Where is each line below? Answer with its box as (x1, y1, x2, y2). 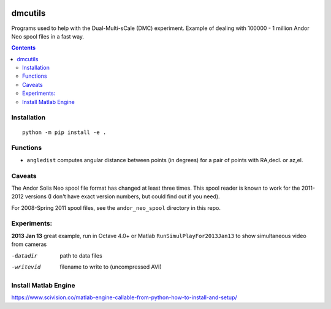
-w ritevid (11, 263, 41, 270)
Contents (11, 44, 36, 51)
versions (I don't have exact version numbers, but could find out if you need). (25, 193, 220, 200)
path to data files (59, 251, 102, 259)
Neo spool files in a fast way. (11, 32, 85, 40)
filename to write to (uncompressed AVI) (59, 263, 162, 270)
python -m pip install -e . (22, 128, 107, 136)
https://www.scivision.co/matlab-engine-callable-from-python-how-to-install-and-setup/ (11, 294, 237, 301)
